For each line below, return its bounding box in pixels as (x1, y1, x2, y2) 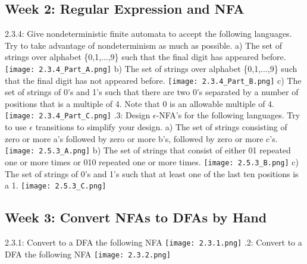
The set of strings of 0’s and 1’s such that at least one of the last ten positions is (5, 167, 299, 180)
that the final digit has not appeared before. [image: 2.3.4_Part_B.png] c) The (5, 74, 302, 86)
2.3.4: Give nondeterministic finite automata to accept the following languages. (5, 27, 292, 40)
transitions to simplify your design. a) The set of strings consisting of (35, 121, 287, 133)
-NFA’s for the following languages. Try (156, 109, 300, 121)
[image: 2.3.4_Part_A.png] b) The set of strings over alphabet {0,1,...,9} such (5, 62, 297, 74)
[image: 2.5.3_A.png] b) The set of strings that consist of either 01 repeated (5, 144, 291, 156)
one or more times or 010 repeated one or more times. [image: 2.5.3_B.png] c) (5, 155, 299, 168)
